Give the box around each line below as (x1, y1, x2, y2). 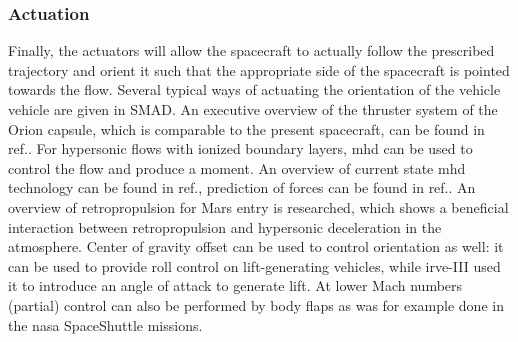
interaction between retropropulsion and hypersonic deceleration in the (8, 216, 442, 237)
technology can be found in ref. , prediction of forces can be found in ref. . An (8, 177, 476, 198)
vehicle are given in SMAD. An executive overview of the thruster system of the (8, 99, 498, 119)
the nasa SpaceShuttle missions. (8, 314, 203, 335)
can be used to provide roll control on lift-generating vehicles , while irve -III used (8, 255, 501, 276)
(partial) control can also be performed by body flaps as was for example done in (8, 294, 504, 315)
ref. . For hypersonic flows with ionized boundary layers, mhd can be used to (8, 138, 473, 159)
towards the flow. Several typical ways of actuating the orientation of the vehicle (8, 79, 501, 100)
